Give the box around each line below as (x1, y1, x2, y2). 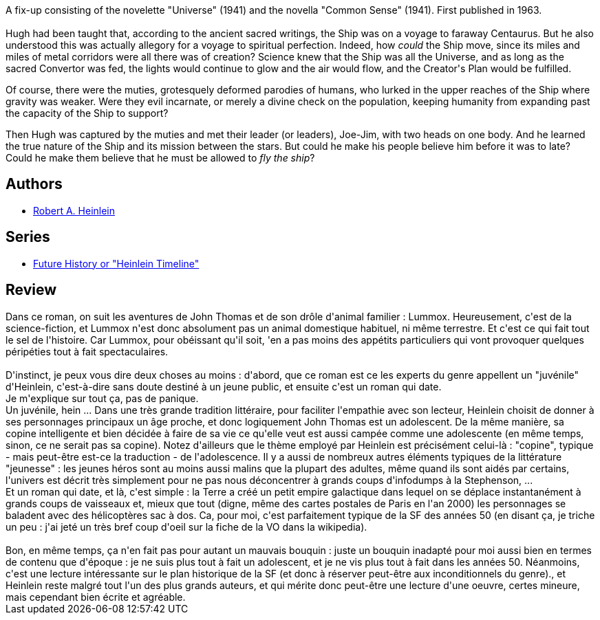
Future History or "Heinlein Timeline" (33, 257, 200, 269)
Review (6, 281, 57, 299)
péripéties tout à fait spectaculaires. (6, 345, 169, 357)
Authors (6, 175, 63, 193)
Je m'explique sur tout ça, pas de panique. (6, 392, 199, 404)
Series (6, 228, 50, 246)
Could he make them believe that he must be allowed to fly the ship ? (6, 152, 315, 164)
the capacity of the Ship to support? (6, 107, 169, 119)
